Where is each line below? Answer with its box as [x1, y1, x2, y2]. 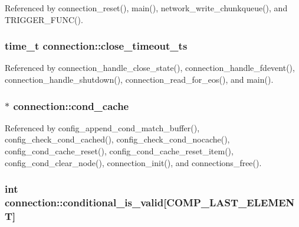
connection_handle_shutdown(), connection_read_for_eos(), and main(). [5, 73, 274, 85]
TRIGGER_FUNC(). [5, 13, 83, 25]
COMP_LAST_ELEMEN [166, 195, 295, 210]
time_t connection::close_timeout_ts [5, 38, 188, 53]
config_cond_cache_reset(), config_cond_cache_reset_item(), [5, 145, 234, 157]
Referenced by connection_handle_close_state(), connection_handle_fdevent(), [5, 61, 295, 74]
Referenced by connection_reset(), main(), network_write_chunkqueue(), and [5, 2, 288, 14]
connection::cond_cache [13, 98, 129, 113]
